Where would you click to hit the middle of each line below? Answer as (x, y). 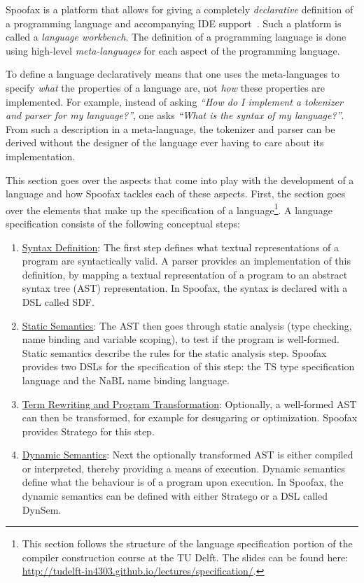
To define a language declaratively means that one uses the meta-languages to (173, 74)
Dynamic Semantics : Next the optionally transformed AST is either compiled (188, 455)
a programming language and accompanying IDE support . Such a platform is (174, 23)
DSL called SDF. (58, 301)
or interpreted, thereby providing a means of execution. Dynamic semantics (183, 468)
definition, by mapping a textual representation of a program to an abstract (185, 274)
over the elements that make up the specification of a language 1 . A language (169, 209)
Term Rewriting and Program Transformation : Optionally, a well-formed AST (189, 403)
